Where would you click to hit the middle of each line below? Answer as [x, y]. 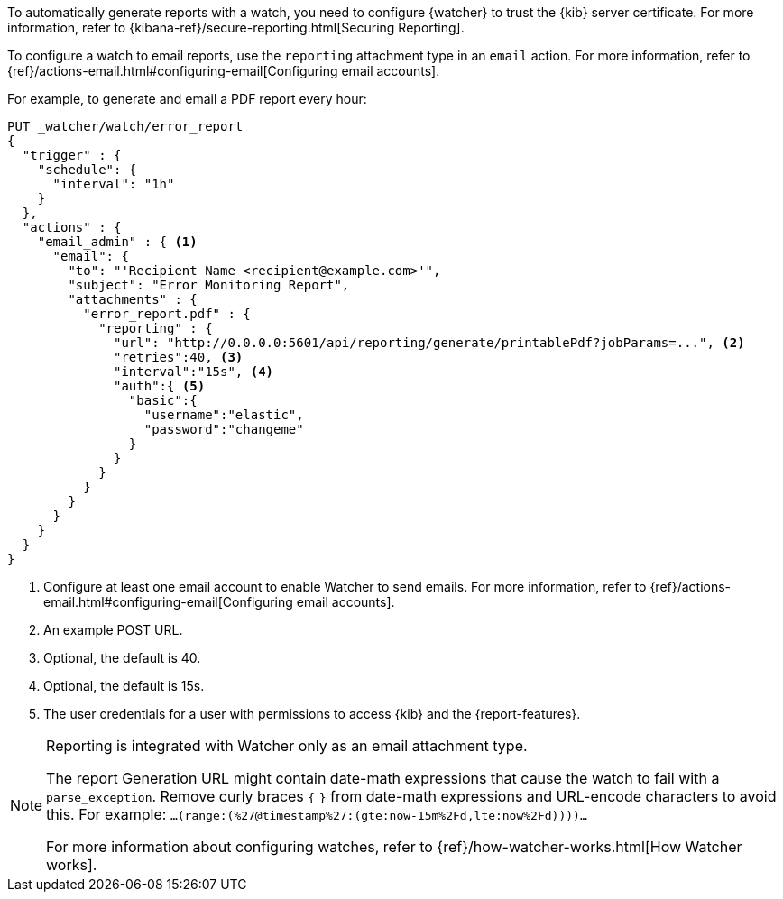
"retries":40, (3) [179, 357]
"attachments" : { [133, 299]
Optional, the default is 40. [122, 658]
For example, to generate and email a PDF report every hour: [187, 99]
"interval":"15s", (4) [194, 372]
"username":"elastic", [224, 415]
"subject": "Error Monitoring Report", [209, 285]
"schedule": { [87, 170]
